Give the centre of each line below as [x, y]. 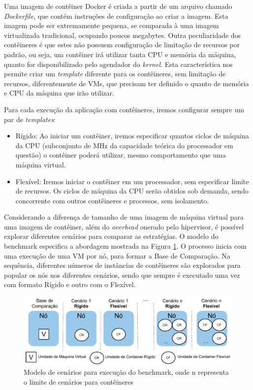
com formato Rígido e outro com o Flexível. [70, 284]
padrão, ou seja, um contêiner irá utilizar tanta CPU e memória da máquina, [120, 54]
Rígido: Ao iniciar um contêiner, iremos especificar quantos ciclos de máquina [132, 136]
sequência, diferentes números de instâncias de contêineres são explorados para [122, 265]
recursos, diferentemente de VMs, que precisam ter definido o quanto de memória [126, 83]
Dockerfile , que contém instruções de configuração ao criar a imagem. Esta [116, 16]
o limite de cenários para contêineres [79, 381]
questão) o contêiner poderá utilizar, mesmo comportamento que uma [121, 155]
